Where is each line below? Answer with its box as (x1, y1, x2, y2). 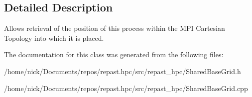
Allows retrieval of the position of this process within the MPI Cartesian (4, 23, 225, 33)
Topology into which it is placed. (4, 32, 104, 43)
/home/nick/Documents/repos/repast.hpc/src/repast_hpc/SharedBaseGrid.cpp (4, 83, 248, 93)
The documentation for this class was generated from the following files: (4, 49, 224, 60)
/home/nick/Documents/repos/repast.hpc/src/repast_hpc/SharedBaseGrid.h (4, 66, 241, 76)
